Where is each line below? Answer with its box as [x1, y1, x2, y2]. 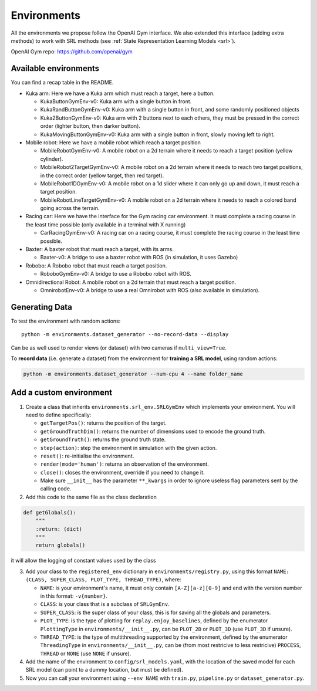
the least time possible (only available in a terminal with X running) [25, 221, 186, 228]
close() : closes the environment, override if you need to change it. [40, 469, 205, 476]
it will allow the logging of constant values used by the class [11, 557, 156, 564]
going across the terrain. [40, 205, 100, 212]
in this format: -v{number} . [40, 592, 108, 599]
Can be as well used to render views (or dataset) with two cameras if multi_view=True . [11, 344, 227, 351]
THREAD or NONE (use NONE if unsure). [40, 650, 131, 657]
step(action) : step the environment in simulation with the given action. [40, 444, 217, 451]
